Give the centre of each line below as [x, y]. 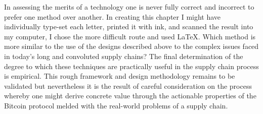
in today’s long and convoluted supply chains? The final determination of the [124, 56]
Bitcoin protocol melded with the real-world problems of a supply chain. [116, 105]
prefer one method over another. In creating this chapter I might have [113, 16]
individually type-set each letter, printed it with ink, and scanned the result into [129, 26]
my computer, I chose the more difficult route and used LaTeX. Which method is [130, 36]
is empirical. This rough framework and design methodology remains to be [120, 76]
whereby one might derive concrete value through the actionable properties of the [130, 96]
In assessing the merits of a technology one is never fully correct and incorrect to [129, 7]
